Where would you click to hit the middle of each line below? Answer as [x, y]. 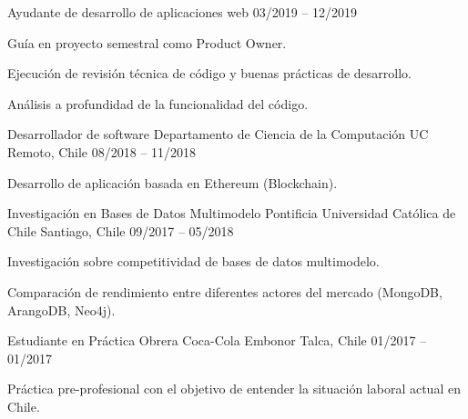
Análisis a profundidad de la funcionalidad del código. [158, 103]
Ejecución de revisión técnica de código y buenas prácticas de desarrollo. [209, 73]
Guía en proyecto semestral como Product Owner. [147, 42]
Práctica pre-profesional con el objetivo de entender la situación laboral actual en [234, 389]
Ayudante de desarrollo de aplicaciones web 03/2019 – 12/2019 [183, 12]
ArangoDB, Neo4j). [61, 309]
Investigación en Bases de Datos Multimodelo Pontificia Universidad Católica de [232, 213]
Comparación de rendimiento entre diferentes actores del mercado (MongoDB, [225, 291]
